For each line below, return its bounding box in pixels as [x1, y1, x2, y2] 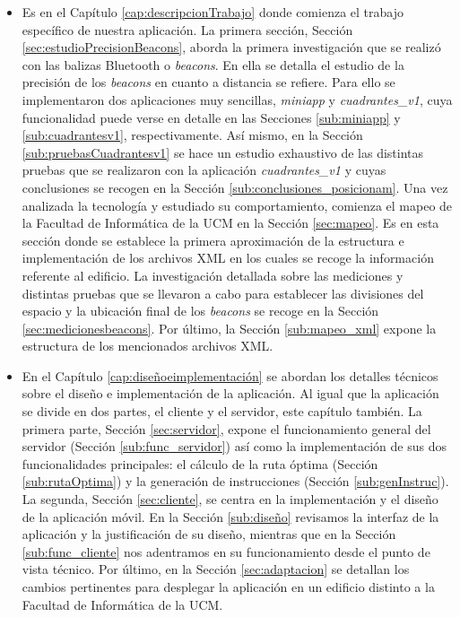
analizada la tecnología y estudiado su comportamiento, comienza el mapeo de [22, 196, 453, 214]
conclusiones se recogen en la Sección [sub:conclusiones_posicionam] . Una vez [22, 178, 448, 196]
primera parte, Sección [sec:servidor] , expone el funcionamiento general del [22, 419, 431, 438]
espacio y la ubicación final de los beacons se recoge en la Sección [22, 301, 379, 320]
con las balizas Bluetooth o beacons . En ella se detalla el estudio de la [22, 55, 404, 74]
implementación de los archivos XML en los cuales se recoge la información [22, 248, 434, 267]
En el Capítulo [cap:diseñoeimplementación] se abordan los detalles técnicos [22, 366, 438, 385]
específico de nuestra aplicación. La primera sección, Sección [22, 20, 353, 39]
